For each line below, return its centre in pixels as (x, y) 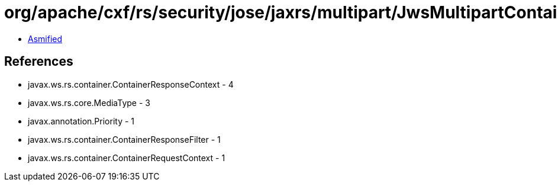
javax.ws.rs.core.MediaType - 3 (89, 102)
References (39, 62)
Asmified (45, 39)
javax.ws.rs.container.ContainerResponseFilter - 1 (124, 139)
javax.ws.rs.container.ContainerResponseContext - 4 (131, 84)
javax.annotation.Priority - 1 (81, 121)
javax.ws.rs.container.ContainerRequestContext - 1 (127, 158)
